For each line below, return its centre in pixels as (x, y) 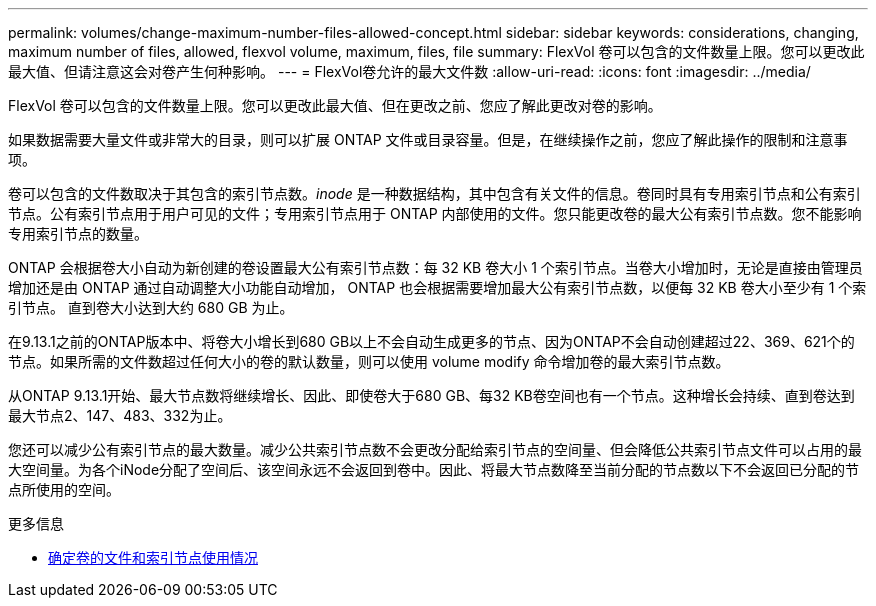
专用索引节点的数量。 (78, 233)
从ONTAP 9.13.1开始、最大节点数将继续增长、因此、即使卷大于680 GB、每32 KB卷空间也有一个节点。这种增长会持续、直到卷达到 (431, 395)
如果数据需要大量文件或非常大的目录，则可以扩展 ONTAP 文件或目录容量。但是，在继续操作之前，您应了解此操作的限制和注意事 (428, 139)
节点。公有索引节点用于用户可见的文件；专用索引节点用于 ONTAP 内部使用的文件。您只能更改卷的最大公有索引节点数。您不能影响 (435, 213)
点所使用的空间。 (64, 489)
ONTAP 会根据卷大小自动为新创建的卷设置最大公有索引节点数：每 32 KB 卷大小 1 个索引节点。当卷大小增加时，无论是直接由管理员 (435, 267)
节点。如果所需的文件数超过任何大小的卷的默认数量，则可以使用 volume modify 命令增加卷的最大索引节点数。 (369, 361)
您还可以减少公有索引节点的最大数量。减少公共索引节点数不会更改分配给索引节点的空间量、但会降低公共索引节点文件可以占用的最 (435, 449)
